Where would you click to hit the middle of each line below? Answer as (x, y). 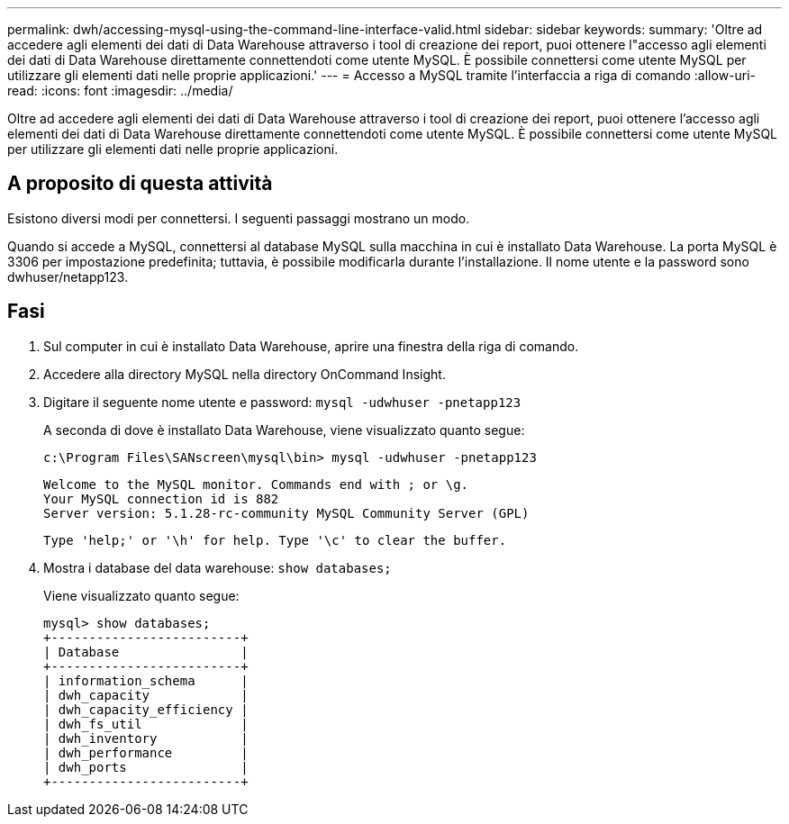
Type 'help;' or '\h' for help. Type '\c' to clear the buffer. (275, 540)
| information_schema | (146, 680)
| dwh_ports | (146, 767)
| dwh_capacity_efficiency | (146, 709)
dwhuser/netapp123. (68, 276)
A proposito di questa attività (140, 184)
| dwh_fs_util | (146, 724)
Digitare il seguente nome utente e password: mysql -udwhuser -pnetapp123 (282, 402)
